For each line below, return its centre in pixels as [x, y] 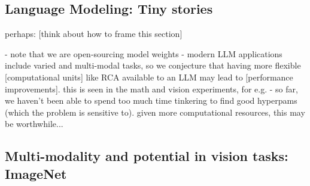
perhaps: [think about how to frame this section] [94, 34]
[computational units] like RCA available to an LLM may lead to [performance [149, 77]
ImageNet [36, 173]
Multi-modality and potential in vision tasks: [147, 156]
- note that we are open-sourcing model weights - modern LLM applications [144, 53]
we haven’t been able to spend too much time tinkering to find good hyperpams [151, 100]
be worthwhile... [34, 124]
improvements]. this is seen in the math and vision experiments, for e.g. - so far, [151, 89]
